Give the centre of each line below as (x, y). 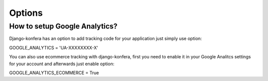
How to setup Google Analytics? (63, 26)
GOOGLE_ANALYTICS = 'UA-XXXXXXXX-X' (54, 47)
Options (26, 13)
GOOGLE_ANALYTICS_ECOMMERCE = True (54, 73)
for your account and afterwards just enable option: (62, 64)
